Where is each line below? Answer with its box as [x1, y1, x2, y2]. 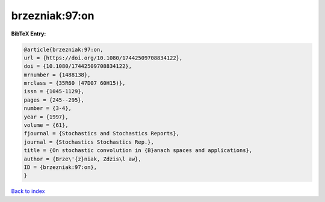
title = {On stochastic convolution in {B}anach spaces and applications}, [23, 147, 253, 154]
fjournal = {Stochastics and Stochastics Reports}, [23, 130, 180, 137]
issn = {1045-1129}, [23, 88, 84, 95]
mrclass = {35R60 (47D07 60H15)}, [23, 80, 126, 87]
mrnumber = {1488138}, [23, 71, 91, 78]
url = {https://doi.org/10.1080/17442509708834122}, [23, 54, 183, 61]
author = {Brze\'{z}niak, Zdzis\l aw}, [23, 155, 141, 162]
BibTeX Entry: [11, 30, 46, 37]
